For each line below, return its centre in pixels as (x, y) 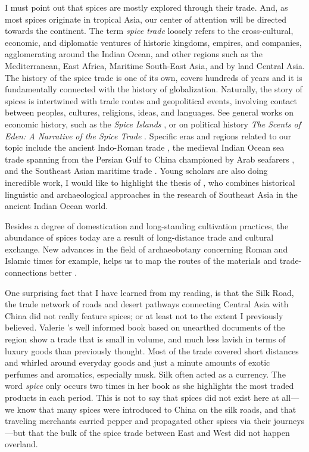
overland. (21, 444)
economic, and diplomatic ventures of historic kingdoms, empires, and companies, (153, 42)
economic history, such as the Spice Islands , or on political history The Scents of (153, 124)
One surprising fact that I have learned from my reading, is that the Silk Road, (149, 292)
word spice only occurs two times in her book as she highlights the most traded (149, 386)
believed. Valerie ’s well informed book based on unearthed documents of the (145, 327)
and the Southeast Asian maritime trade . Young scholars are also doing (136, 171)
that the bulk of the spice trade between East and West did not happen (159, 432)
